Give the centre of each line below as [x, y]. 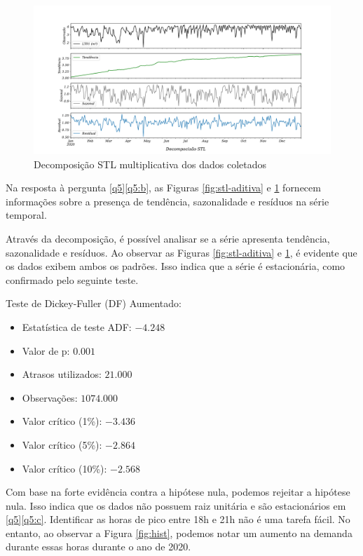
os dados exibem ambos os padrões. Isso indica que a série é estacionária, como [176, 266]
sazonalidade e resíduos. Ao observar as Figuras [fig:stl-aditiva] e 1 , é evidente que [181, 252]
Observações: [50, 397]
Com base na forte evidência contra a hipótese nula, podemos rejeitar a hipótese [178, 492]
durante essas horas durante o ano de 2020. [98, 547]
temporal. [26, 215]
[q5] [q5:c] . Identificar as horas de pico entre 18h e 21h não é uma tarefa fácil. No [178, 519]
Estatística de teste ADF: [77, 326]
